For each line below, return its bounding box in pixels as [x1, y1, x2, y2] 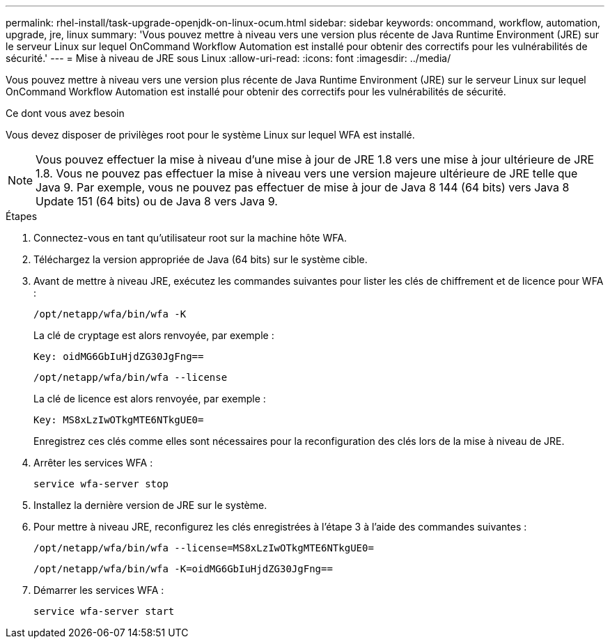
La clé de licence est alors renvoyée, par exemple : [33, 393, 266, 405]
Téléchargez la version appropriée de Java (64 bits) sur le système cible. [33, 253, 368, 265]
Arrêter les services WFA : [33, 457, 153, 469]
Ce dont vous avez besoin [6, 107, 125, 119]
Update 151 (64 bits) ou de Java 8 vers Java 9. [36, 194, 278, 208]
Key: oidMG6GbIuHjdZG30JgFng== [33, 351, 204, 362]
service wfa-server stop [33, 478, 169, 489]
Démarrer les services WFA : [33, 584, 164, 596]
